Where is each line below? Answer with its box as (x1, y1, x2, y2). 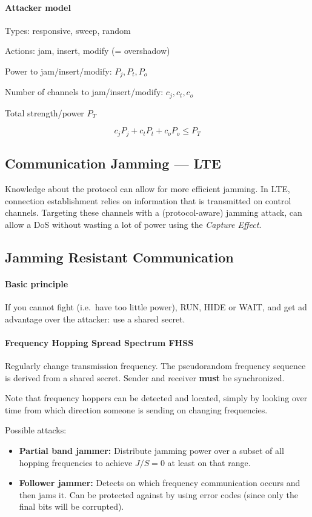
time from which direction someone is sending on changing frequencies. (5, 403, 268, 416)
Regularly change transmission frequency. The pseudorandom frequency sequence (5, 359, 306, 372)
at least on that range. (167, 456, 251, 469)
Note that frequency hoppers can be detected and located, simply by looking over (5, 392, 308, 404)
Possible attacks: (5, 424, 67, 436)
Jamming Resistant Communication (5, 247, 234, 266)
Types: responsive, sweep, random (5, 24, 131, 36)
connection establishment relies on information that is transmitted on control (5, 194, 291, 207)
